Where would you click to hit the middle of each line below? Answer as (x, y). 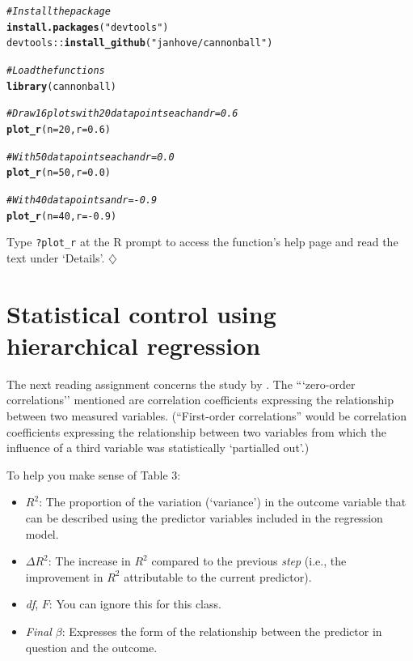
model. (42, 533)
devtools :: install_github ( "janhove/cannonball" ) (140, 43)
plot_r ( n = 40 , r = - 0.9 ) (62, 216)
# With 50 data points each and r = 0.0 (91, 157)
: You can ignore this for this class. (135, 604)
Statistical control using (141, 313)
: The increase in (89, 561)
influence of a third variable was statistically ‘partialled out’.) (158, 448)
